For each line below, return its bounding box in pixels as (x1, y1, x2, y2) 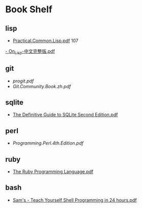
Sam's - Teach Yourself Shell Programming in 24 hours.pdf (12, 197, 137, 203)
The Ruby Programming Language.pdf (12, 169, 93, 175)
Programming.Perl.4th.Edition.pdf (12, 140, 84, 147)
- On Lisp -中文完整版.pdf (5, 48, 55, 55)
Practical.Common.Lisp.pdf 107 (12, 37, 79, 44)
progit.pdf (12, 78, 34, 84)
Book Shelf (5, 4, 53, 15)
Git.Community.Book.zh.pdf (12, 83, 71, 89)
